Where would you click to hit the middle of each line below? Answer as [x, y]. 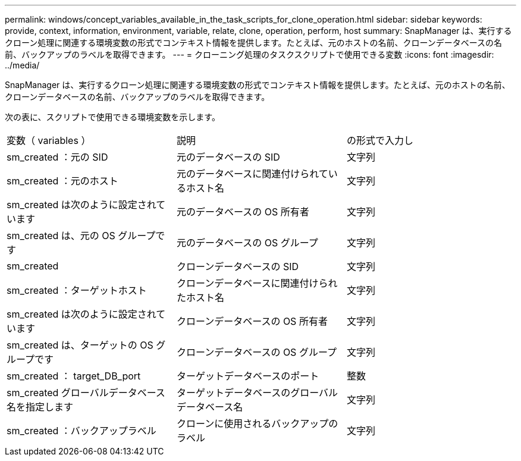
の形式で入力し [380, 140]
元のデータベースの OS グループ [247, 243]
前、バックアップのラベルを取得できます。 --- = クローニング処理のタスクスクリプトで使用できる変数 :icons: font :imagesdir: [249, 54]
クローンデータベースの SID [237, 266]
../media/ [22, 65]
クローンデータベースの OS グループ [256, 352]
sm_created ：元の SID [57, 157]
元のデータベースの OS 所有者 [243, 212]
